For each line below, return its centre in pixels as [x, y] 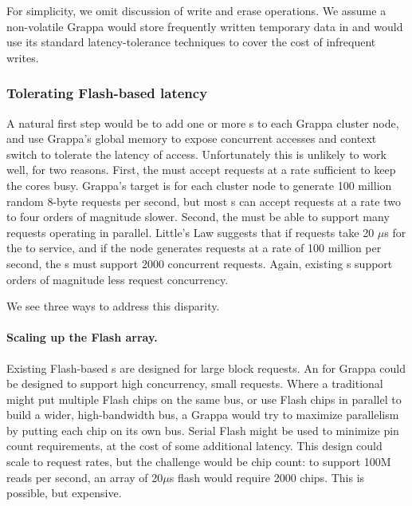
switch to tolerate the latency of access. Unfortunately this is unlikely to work [196, 154]
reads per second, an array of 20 [85, 477]
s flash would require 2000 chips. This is [267, 477]
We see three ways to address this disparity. [113, 306]
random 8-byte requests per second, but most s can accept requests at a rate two [204, 201]
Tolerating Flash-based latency [107, 93]
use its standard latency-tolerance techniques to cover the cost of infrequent [191, 42]
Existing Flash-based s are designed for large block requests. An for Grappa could [206, 368]
